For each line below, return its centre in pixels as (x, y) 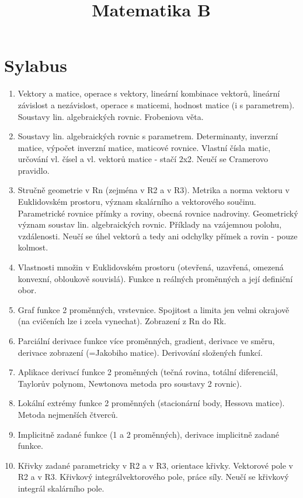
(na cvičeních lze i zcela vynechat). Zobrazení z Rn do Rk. (122, 321)
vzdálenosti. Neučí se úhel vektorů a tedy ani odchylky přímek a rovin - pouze (158, 236)
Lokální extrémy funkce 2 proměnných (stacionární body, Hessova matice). (151, 403)
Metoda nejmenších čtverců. (68, 414)
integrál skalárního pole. (61, 488)
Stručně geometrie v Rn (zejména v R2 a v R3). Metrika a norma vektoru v (154, 190)
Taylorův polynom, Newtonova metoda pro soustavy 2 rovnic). (130, 383)
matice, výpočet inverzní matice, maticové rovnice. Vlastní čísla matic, (144, 147)
